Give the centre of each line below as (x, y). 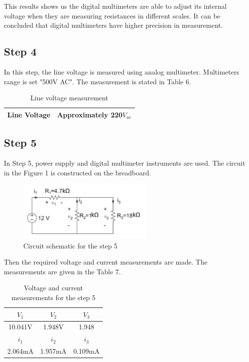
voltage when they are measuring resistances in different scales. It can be (112, 15)
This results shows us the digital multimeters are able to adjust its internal (115, 6)
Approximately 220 (90, 114)
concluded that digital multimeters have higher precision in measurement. (114, 25)
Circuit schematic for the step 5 (70, 245)
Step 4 (20, 51)
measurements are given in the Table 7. (62, 271)
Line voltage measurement (69, 98)
